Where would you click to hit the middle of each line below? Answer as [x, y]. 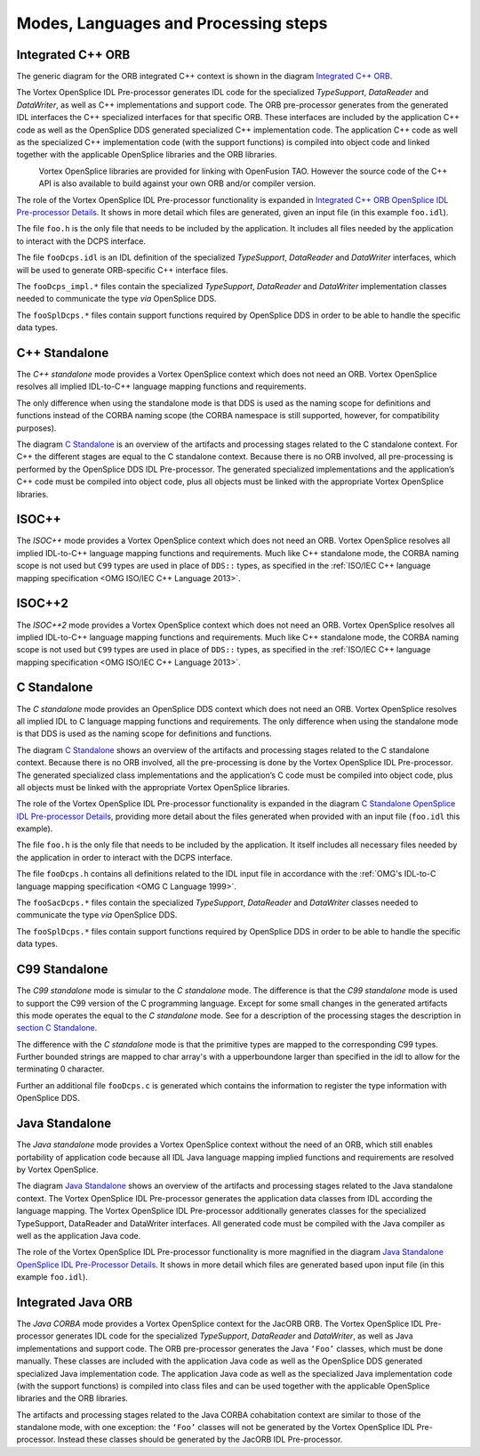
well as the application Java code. [79, 1235]
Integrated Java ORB [75, 1302]
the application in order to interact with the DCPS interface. [124, 857]
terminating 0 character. [60, 1069]
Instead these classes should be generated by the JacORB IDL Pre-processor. [200, 1440]
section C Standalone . [57, 1028]
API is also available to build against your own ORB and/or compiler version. [177, 183]
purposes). [36, 428]
